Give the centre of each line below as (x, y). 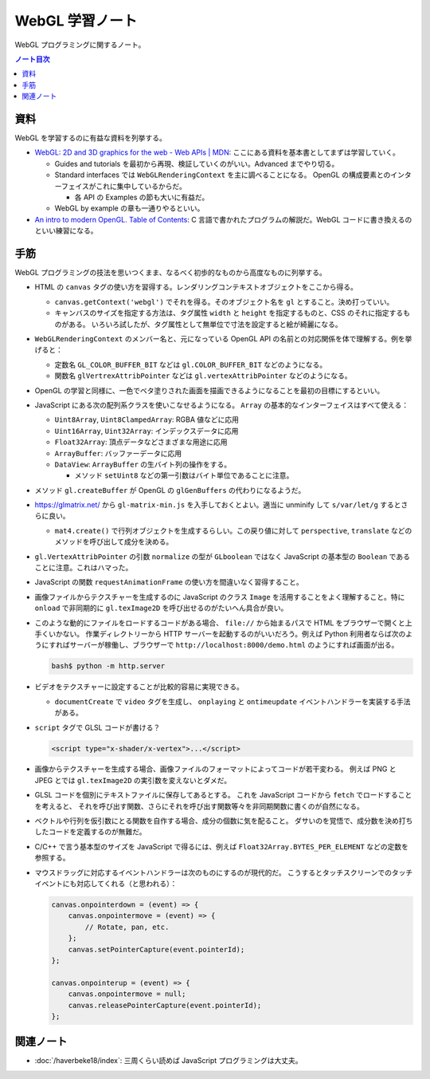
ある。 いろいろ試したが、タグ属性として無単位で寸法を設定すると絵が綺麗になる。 (205, 324)
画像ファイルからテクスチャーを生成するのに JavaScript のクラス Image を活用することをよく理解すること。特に (220, 597)
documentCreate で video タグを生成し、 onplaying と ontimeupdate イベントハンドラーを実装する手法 (233, 701)
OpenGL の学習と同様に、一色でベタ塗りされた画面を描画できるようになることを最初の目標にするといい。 (209, 390)
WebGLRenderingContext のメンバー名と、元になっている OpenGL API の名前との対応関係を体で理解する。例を (220, 339)
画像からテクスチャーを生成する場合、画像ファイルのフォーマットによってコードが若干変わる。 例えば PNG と (216, 769)
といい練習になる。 (66, 230)
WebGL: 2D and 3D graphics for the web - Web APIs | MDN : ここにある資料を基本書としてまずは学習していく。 (217, 152)
